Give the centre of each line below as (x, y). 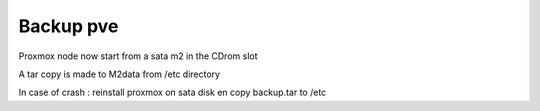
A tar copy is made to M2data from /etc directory (119, 74)
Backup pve (68, 26)
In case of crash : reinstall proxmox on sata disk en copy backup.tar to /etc (172, 92)
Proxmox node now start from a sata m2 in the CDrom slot (138, 56)
